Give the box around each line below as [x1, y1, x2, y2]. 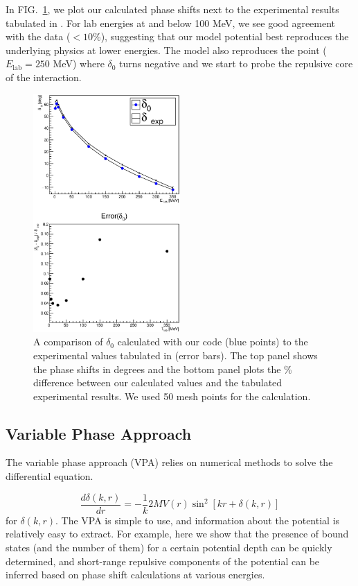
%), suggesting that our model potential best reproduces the [93, 29, 349, 44]
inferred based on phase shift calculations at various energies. [6, 567, 265, 582]
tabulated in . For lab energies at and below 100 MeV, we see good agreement [6, 15, 336, 30]
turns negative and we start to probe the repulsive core [119, 56, 353, 71]
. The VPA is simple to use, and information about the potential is [55, 512, 340, 527]
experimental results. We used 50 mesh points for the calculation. [33, 388, 311, 403]
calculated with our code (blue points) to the [117, 334, 308, 349]
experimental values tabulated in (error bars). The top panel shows [33, 347, 318, 362]
